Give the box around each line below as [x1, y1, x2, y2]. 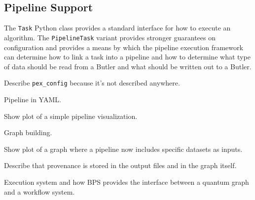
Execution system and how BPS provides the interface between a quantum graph [4, 176, 249, 187]
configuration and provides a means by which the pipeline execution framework [4, 42, 243, 52]
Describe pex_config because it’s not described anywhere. [4, 78, 180, 88]
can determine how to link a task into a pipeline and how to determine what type [4, 52, 251, 62]
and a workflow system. [4, 186, 75, 197]
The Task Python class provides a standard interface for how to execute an [4, 23, 231, 33]
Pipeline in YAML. [4, 94, 61, 104]
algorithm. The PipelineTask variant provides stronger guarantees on [4, 32, 216, 42]
